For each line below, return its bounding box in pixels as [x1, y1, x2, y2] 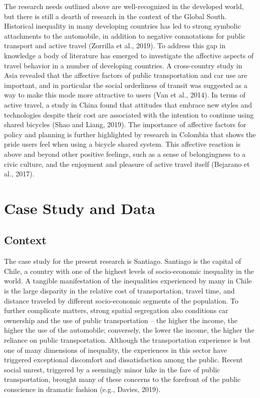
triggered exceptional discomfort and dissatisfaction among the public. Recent [4, 354, 243, 365]
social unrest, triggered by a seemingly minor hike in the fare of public [4, 364, 220, 374]
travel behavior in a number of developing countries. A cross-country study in [4, 60, 242, 70]
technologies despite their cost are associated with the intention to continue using [4, 109, 254, 120]
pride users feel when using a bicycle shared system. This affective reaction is [4, 139, 241, 149]
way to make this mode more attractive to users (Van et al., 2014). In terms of [4, 89, 245, 100]
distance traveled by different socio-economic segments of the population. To [4, 295, 238, 306]
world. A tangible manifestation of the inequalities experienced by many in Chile [4, 275, 252, 286]
